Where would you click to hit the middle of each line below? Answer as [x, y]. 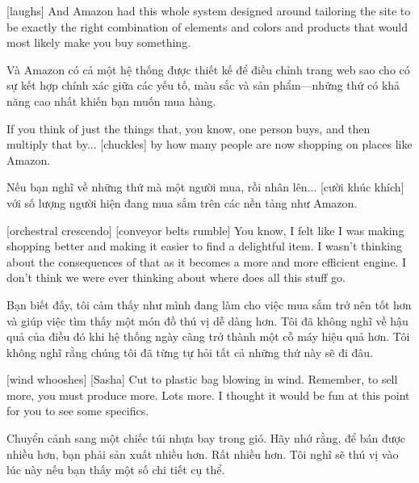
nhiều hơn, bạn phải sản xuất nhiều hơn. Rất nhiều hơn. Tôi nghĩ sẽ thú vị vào [203, 454]
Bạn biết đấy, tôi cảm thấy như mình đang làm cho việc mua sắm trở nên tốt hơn [209, 304]
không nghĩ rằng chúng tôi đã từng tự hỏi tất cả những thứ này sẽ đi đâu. [190, 352]
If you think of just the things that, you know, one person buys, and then [189, 128]
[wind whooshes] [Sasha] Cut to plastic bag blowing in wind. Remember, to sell [202, 379]
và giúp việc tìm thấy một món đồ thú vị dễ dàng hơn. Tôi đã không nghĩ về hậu [207, 320]
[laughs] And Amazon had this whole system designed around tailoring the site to [209, 10]
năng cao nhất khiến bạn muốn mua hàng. [111, 101]
